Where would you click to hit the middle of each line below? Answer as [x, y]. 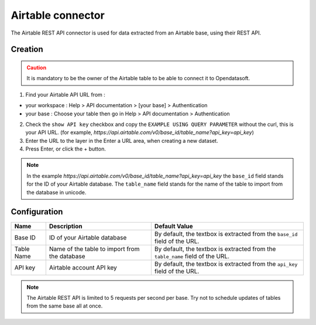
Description [66, 226]
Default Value [174, 226]
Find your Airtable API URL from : [65, 94]
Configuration [37, 212]
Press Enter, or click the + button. [66, 149]
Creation [27, 49]
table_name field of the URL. [192, 256]
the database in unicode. [56, 192]
